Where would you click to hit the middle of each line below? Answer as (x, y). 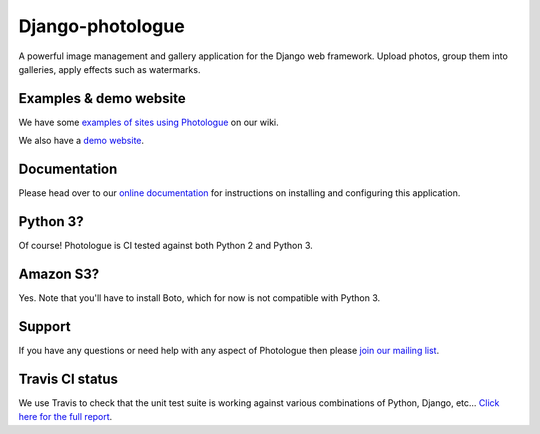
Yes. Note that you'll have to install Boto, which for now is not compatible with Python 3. (199, 297)
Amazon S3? (59, 273)
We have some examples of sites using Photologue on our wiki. (148, 122)
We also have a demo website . (81, 141)
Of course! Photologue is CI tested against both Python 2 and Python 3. (166, 246)
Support (44, 326)
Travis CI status (68, 378)
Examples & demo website (102, 98)
